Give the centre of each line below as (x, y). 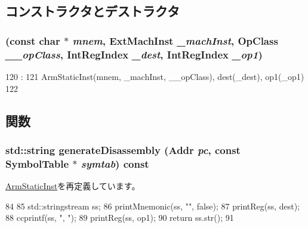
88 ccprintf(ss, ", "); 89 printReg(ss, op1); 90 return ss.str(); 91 (120, 218)
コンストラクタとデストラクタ (93, 11)
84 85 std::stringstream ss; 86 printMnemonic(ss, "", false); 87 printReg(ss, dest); (153, 206)
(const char (33, 40)
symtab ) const (115, 163)
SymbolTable (37, 163)
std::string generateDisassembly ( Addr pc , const (123, 150)
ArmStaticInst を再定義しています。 (73, 186)
